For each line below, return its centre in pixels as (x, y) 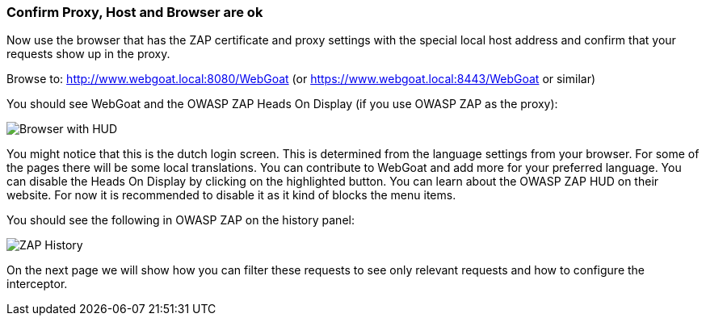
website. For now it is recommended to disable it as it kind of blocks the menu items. (231, 195)
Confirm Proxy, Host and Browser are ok (135, 12)
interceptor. (37, 284)
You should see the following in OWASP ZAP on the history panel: (181, 220)
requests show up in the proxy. (88, 54)
